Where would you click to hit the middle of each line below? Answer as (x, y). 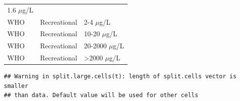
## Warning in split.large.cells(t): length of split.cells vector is (120, 77)
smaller (16, 86)
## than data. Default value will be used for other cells (101, 95)
